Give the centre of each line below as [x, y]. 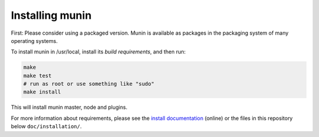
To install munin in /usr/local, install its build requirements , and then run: [98, 52]
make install [42, 92]
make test [38, 76]
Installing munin [51, 15]
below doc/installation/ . [46, 126]
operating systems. [34, 41]
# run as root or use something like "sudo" [89, 84]
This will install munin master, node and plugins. [69, 107]
